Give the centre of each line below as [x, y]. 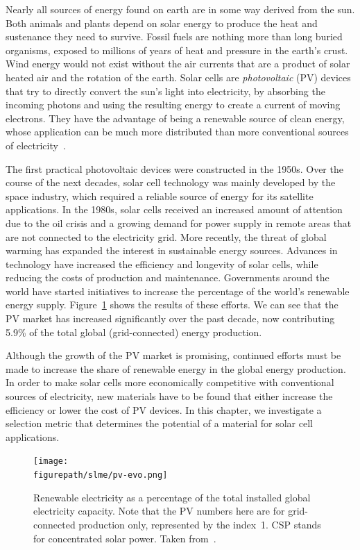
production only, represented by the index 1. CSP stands [200, 524]
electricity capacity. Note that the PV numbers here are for [159, 511]
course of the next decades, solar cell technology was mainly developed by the [171, 182]
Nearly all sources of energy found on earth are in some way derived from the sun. [180, 9]
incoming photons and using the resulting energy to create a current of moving [173, 105]
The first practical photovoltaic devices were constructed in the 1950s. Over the [174, 168]
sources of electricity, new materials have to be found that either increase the [169, 396]
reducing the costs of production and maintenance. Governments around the [168, 277]
